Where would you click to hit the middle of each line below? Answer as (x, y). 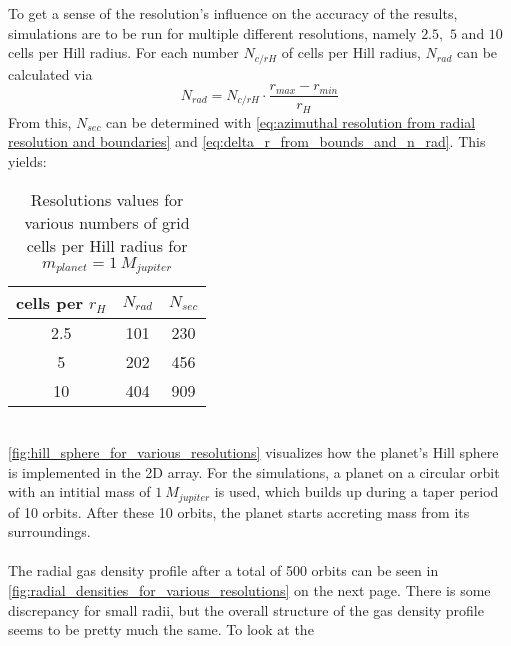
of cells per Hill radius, (351, 52)
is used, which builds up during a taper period (356, 491)
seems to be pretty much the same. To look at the (161, 629)
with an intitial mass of (79, 491)
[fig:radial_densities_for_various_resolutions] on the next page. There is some (249, 590)
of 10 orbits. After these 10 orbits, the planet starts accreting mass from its (239, 511)
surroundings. (49, 531)
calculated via (50, 73)
